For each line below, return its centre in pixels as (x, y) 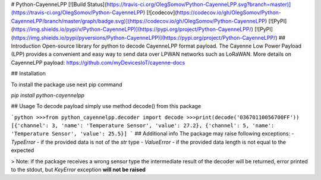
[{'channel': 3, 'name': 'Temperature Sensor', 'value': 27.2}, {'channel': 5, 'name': (143, 126)
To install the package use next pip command (67, 84)
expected (23, 150)
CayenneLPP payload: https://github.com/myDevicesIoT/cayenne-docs (98, 62)
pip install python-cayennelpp (48, 95)
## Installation (28, 74)
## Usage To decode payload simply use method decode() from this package (106, 106)
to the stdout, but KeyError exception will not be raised (78, 170)
